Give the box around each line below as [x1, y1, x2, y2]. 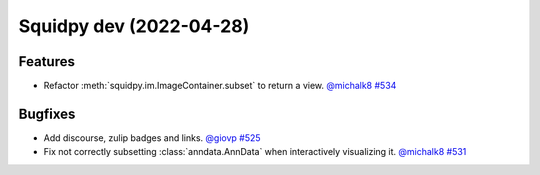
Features [18, 53, 75, 70]
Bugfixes [18, 105, 76, 122]
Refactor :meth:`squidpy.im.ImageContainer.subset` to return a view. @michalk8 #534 [43, 80, 397, 92]
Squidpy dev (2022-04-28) [18, 15, 250, 37]
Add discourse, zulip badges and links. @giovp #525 [43, 131, 261, 144]
